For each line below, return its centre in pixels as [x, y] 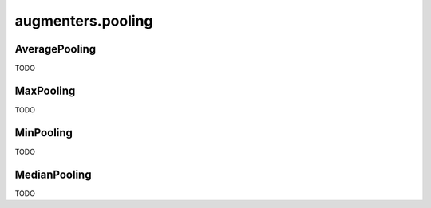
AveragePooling [55, 49]
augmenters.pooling [84, 21]
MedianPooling [53, 174]
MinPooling [44, 133]
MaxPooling [45, 90]
